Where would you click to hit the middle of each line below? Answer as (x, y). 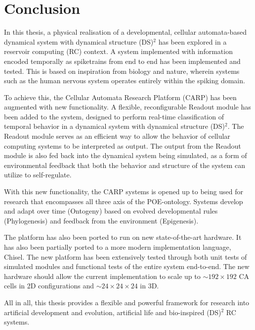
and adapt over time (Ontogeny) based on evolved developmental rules (111, 211)
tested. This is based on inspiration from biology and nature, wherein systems (122, 71)
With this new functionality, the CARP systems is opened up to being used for (124, 192)
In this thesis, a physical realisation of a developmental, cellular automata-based (125, 32)
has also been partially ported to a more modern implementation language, (118, 247)
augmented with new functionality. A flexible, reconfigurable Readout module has (127, 107)
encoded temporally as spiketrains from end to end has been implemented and (122, 61)
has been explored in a (192, 41)
